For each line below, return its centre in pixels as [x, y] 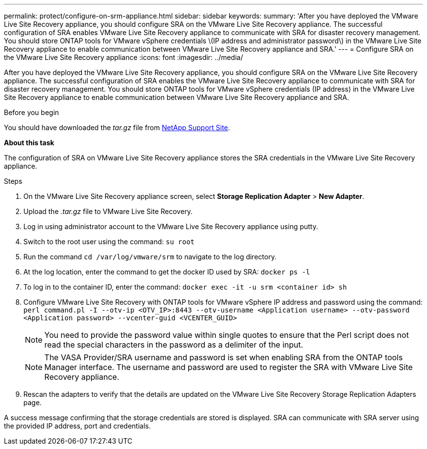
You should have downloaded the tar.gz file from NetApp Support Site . [117, 127]
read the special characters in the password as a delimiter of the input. [174, 345]
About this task [29, 143]
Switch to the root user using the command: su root [109, 242]
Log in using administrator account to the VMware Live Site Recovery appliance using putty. [171, 226]
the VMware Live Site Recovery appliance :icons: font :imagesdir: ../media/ [124, 57]
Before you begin [31, 112]
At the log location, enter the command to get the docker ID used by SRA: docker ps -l [167, 272]
